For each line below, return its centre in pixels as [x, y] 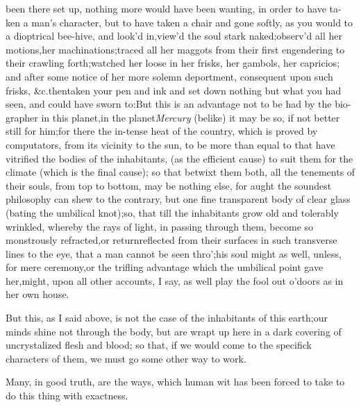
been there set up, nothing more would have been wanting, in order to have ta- [174, 8]
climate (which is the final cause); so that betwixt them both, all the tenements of [180, 172]
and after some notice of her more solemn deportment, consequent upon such [169, 76]
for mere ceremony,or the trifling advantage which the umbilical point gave [165, 267]
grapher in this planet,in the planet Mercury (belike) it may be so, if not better [173, 117]
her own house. [37, 294]
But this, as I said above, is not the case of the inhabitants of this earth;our [167, 318]
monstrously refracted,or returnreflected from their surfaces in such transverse [171, 240]
